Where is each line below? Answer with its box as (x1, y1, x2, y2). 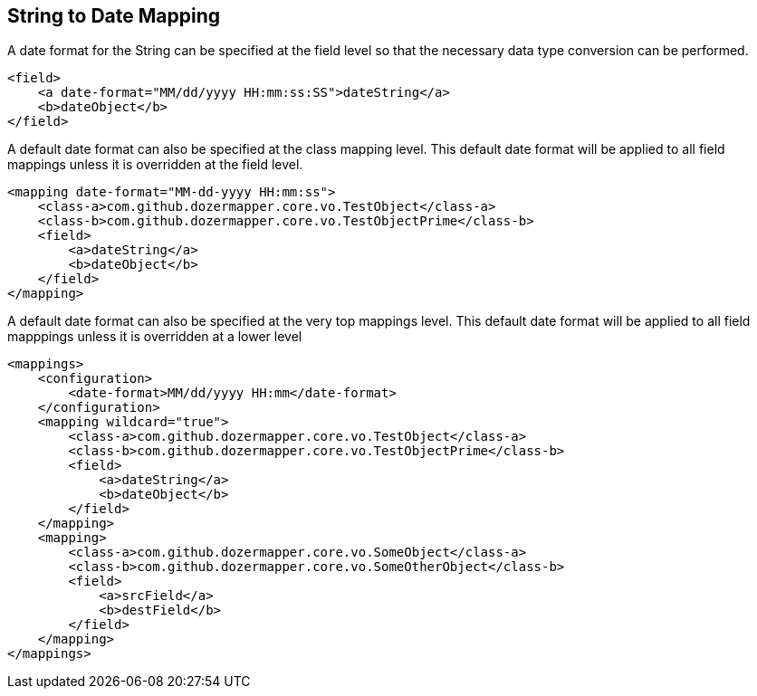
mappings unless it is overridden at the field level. (7, 157, 303, 173)
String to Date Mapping (7, 5, 221, 27)
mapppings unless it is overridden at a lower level (7, 329, 302, 345)
